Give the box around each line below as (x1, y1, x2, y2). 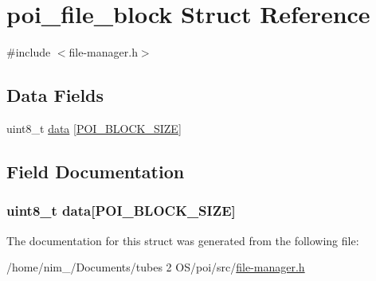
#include (6, 44, 51, 60)
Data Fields (6, 83, 104, 107)
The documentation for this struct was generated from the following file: (6, 232, 359, 248)
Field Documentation (6, 158, 185, 183)
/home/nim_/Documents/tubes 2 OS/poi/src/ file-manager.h (6, 259, 305, 275)
